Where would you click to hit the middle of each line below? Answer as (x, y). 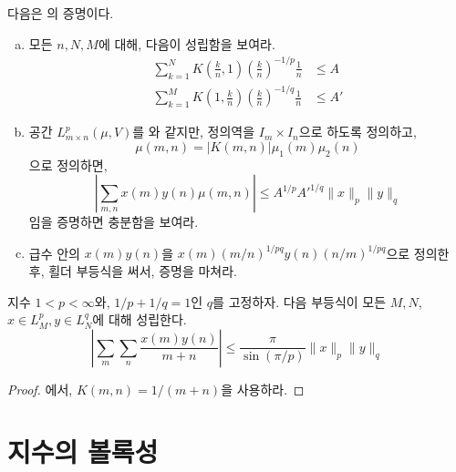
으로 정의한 (418, 253)
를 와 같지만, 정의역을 (194, 132)
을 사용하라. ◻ (263, 389)
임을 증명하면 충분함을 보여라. (114, 222)
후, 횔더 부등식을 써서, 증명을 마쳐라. (133, 270)
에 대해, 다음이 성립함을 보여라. (187, 43)
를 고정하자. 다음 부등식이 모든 (300, 301)
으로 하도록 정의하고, (358, 132)
